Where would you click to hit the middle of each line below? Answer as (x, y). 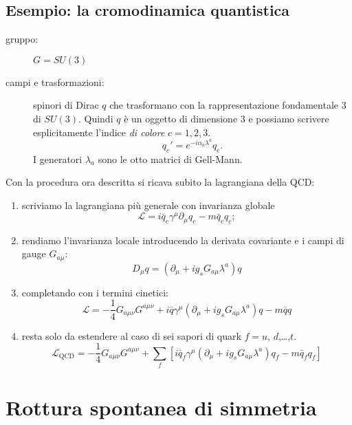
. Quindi (96, 118)
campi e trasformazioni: (55, 81)
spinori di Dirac (66, 105)
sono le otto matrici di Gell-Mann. (170, 159)
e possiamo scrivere (289, 118)
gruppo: (22, 39)
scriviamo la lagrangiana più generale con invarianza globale (148, 205)
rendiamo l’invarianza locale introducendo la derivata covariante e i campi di (183, 240)
